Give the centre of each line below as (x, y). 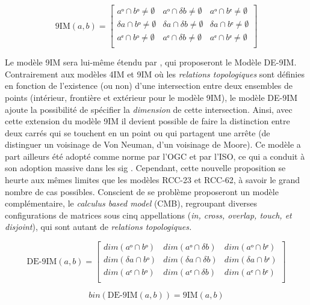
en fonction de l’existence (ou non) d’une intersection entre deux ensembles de (149, 86)
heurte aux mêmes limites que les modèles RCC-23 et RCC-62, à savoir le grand (152, 180)
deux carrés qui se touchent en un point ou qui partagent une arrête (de (138, 132)
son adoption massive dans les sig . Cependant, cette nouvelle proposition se (145, 168)
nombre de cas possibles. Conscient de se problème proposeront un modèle (142, 191)
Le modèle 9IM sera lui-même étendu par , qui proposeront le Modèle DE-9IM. (151, 62)
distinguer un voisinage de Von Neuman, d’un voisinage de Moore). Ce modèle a (153, 144)
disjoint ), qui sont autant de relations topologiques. (98, 227)
